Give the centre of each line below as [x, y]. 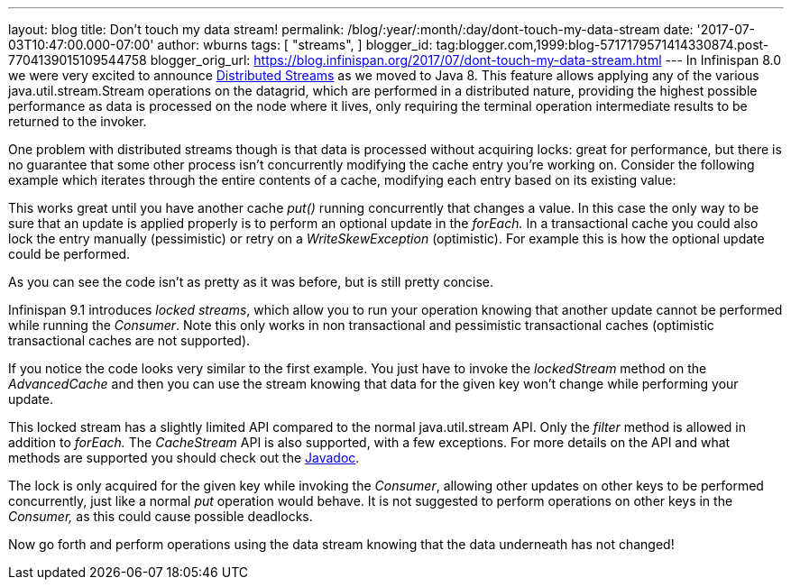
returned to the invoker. [78, 121]
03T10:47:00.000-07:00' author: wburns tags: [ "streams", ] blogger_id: [221, 45]
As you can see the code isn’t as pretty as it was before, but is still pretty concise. [251, 282]
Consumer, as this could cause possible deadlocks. [161, 516]
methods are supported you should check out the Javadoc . [184, 458]
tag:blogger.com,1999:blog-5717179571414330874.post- [602, 45]
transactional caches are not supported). [129, 340]
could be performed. [69, 254]
